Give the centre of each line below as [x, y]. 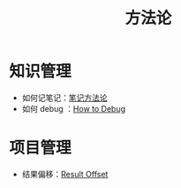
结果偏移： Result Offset [65, 174]
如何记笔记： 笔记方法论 [64, 98]
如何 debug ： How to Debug [74, 108]
